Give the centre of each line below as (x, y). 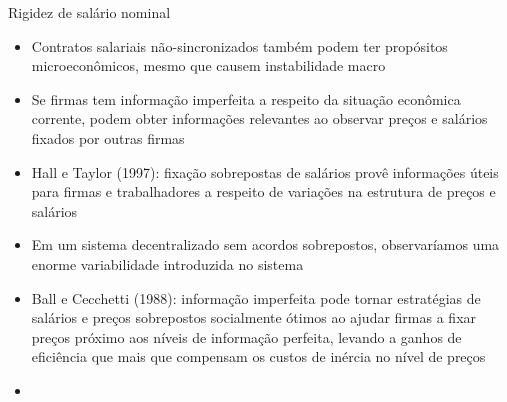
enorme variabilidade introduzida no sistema (167, 263)
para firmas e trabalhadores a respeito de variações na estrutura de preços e (263, 191)
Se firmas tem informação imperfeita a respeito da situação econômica (246, 98)
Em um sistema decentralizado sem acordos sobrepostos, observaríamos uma (265, 244)
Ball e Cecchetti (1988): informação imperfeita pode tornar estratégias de (256, 297)
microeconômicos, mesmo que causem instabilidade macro (208, 65)
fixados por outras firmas (108, 137)
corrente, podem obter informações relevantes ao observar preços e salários (259, 118)
